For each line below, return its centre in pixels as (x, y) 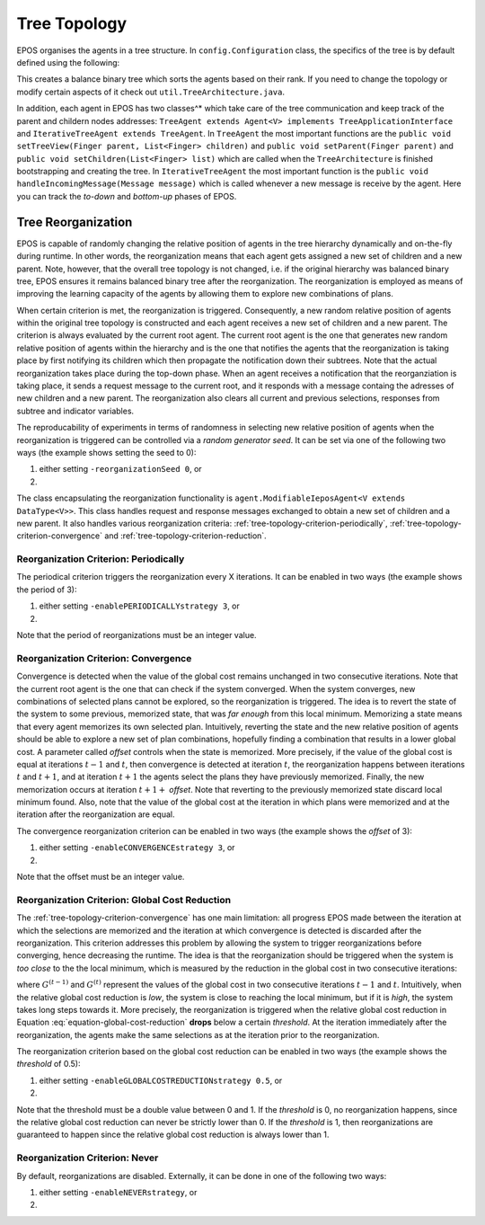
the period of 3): (47, 590)
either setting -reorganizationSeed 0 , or (120, 469)
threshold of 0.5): (48, 1064)
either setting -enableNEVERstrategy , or (118, 1192)
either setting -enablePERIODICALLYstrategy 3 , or (139, 606)
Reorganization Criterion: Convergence (104, 658)
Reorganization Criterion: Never (88, 1158)
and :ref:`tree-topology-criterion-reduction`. (185, 536)
